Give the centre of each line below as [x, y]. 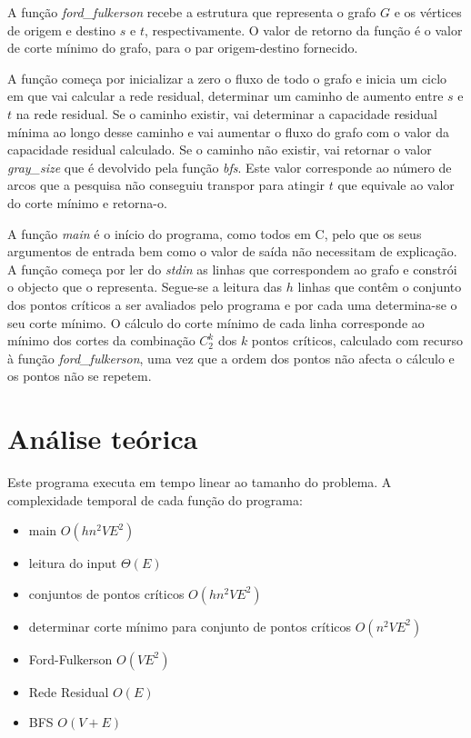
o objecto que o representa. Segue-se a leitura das [145, 287]
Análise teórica [103, 439]
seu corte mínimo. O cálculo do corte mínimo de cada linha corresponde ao [216, 322]
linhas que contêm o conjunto [380, 287]
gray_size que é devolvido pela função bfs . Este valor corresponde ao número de [230, 167]
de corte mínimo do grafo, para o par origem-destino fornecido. [183, 48]
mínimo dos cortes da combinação [101, 340]
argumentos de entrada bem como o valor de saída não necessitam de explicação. [232, 251]
